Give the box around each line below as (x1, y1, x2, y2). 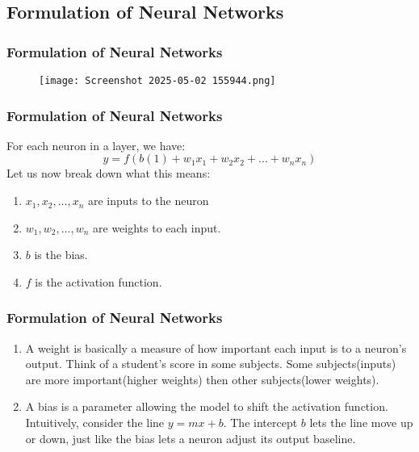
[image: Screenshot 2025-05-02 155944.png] (39, 75, 276, 86)
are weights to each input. (93, 219, 221, 236)
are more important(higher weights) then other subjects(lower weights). (25, 370, 379, 387)
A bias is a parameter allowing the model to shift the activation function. (25, 398, 388, 415)
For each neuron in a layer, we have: (6, 136, 186, 153)
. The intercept (223, 414, 298, 431)
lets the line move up (309, 414, 413, 431)
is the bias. (34, 246, 88, 263)
